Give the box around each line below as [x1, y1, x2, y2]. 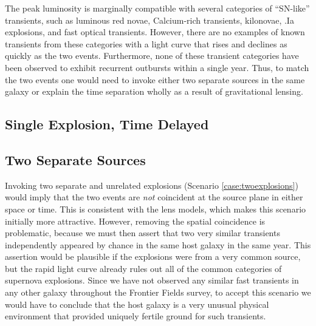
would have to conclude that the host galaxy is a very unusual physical [5, 297, 269, 310]
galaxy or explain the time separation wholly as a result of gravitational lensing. [5, 85, 303, 98]
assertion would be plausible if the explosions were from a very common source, [5, 250, 301, 263]
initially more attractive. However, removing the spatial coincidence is [5, 214, 266, 227]
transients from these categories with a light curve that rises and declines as [5, 37, 287, 50]
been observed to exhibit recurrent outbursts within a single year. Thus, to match [5, 61, 309, 73]
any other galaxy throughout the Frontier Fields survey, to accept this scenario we [5, 286, 311, 299]
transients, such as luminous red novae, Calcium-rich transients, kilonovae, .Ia [5, 13, 294, 26]
